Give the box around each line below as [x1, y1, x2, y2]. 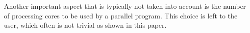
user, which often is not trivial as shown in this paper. [4, 20, 167, 30]
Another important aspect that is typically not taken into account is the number [4, 1, 246, 11]
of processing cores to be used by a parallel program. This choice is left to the [4, 10, 238, 20]
